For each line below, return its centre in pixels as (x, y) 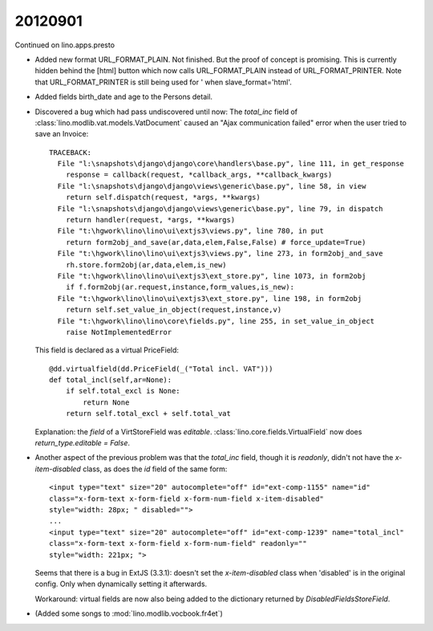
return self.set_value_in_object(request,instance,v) (174, 310)
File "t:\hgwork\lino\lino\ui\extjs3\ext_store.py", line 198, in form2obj (210, 298)
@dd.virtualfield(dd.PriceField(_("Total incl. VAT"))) (161, 368)
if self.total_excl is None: (123, 391)
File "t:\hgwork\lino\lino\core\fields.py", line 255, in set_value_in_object (216, 321)
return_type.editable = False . (82, 443)
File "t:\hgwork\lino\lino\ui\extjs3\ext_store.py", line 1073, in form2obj (212, 276)
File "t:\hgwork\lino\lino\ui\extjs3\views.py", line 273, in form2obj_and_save (220, 254)
